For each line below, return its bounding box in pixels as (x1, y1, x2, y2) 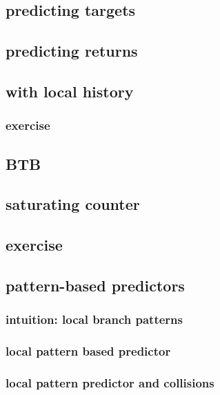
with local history (6, 80, 134, 102)
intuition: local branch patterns (6, 311, 183, 328)
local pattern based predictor (6, 343, 171, 360)
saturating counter (6, 193, 140, 215)
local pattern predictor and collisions (6, 374, 214, 391)
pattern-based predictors (6, 274, 185, 296)
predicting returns (6, 40, 138, 61)
